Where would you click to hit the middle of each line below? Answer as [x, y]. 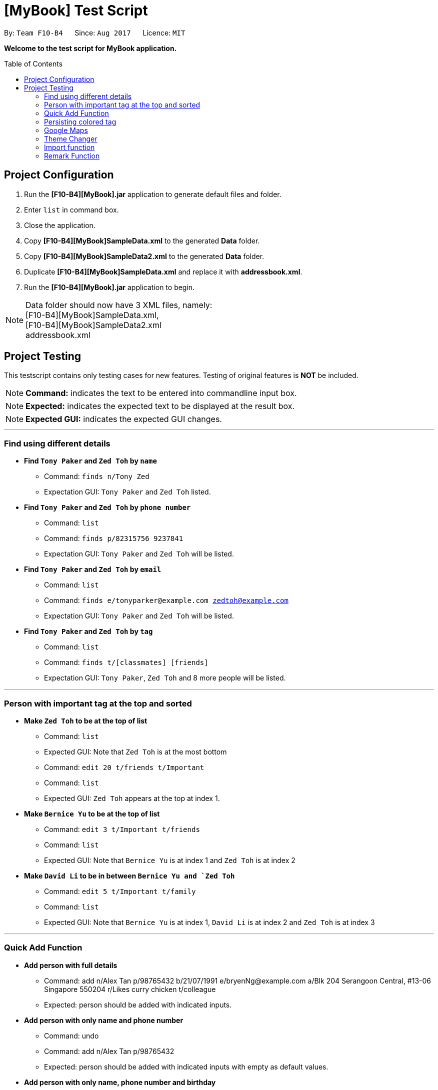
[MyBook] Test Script [76, 10]
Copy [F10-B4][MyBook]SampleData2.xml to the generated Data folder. [144, 256]
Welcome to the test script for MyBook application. [90, 48]
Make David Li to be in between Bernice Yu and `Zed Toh [129, 875]
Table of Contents [33, 63]
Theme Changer [71, 138]
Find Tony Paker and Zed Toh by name [90, 461]
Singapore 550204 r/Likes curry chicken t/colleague [130, 989]
